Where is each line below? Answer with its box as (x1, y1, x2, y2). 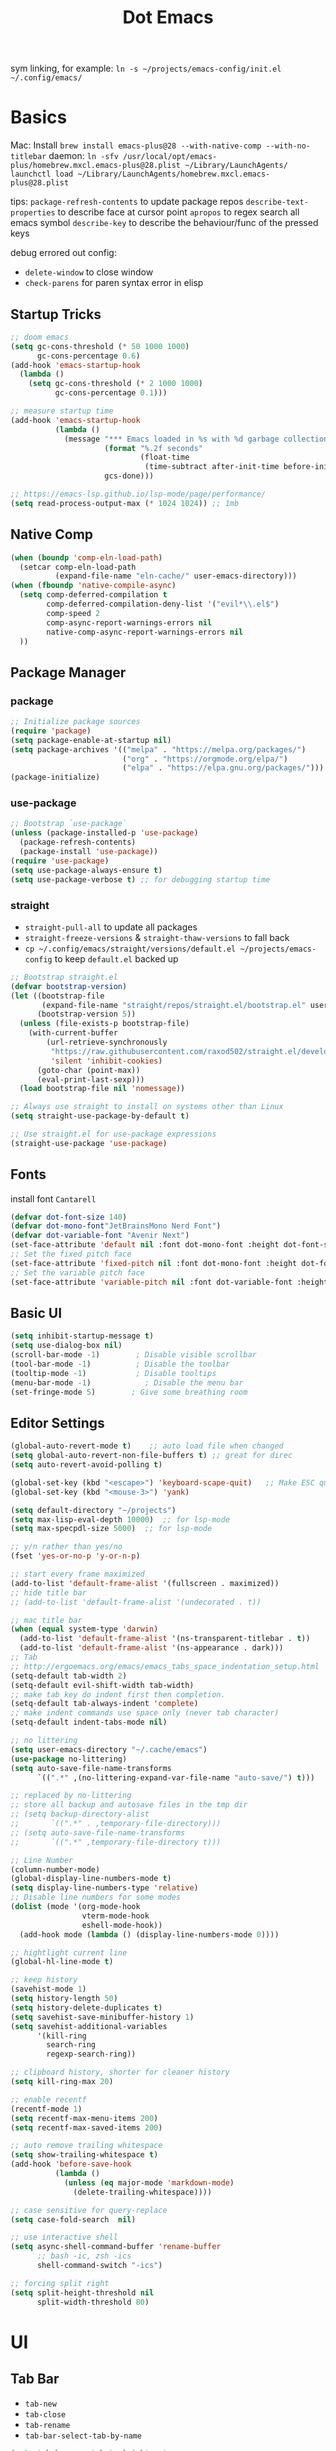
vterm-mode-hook (81, 1911, 150, 1921)
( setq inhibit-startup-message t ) (10, 1331, 155, 1341)
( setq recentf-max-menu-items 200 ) (10, 2113, 159, 2123)
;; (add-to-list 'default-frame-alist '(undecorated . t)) (10, 1597, 262, 1607)
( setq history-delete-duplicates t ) (10, 2002, 163, 2013)
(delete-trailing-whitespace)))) (73, 2187, 213, 2197)
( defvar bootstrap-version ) (10, 981, 128, 991)
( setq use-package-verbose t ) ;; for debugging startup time (10, 874, 271, 885)
